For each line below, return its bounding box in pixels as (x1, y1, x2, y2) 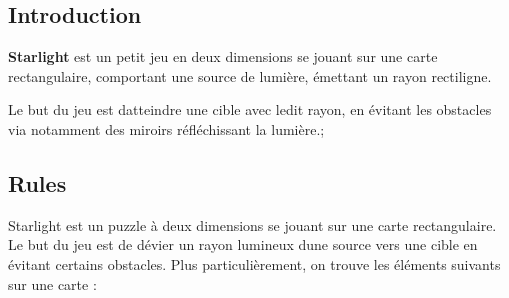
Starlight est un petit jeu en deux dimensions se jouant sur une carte (8, 46, 438, 67)
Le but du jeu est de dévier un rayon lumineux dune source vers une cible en (8, 234, 478, 255)
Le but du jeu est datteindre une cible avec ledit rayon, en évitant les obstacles (8, 99, 492, 120)
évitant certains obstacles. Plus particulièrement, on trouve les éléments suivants (8, 253, 501, 274)
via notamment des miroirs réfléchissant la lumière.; (8, 118, 325, 139)
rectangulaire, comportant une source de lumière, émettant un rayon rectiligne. (8, 65, 492, 86)
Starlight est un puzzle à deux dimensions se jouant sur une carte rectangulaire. (8, 214, 497, 235)
